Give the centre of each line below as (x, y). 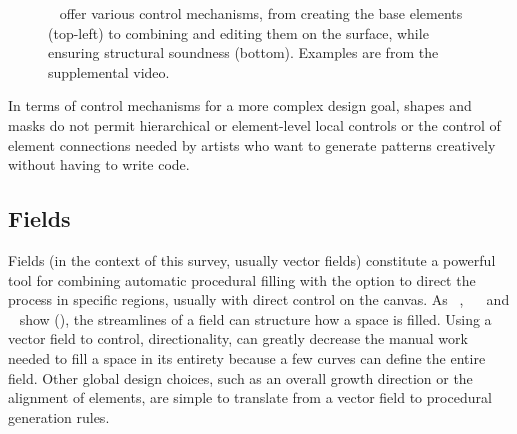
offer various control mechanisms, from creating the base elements (261, 13)
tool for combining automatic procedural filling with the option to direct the (242, 279)
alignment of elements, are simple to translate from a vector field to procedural (250, 397)
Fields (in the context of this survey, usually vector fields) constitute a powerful (252, 259)
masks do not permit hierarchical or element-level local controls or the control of (254, 124)
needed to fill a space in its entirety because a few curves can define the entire (247, 357)
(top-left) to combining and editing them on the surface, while (238, 32)
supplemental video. (109, 71)
